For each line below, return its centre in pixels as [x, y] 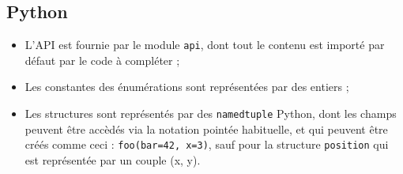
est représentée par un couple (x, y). [113, 159]
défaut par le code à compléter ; [102, 60]
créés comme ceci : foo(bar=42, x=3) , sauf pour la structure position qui [207, 144]
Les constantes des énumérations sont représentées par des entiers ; [187, 87]
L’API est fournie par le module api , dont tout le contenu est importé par [205, 45]
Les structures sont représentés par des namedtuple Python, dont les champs [211, 113]
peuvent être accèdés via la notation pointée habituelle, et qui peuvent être [206, 129]
